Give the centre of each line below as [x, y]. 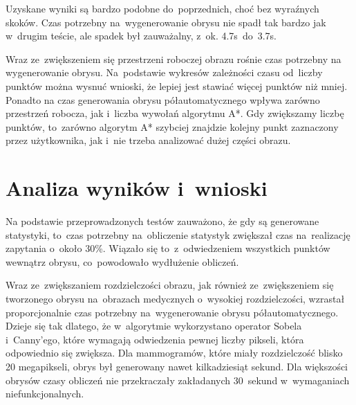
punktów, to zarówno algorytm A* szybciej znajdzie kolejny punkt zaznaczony [172, 126]
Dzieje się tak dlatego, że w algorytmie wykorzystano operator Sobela [154, 326]
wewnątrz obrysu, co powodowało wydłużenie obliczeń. [122, 261]
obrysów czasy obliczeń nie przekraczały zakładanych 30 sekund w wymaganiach [178, 380]
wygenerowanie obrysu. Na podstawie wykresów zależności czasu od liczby [164, 72]
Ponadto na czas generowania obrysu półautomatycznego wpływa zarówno [163, 99]
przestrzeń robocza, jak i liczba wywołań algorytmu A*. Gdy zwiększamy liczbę [175, 113]
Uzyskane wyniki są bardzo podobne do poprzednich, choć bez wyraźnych [162, 8]
